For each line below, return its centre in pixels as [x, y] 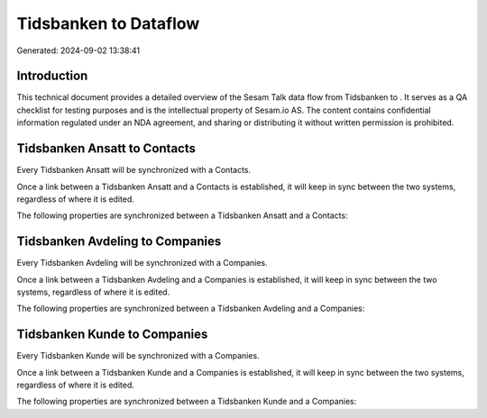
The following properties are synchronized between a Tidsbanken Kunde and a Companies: [187, 402]
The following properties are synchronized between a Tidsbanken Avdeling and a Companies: [191, 309]
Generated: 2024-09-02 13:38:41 [78, 50]
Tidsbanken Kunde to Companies [112, 335]
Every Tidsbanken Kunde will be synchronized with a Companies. [138, 356]
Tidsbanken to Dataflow [108, 23]
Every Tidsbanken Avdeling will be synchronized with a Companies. [142, 263]
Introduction [52, 76]
